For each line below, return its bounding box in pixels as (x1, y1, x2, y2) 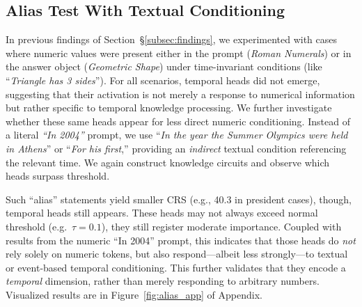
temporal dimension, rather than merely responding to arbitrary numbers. (6, 274, 320, 288)
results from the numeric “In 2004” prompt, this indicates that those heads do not (6, 233, 356, 247)
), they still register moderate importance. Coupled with (101, 219, 342, 233)
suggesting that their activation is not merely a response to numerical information (6, 86, 355, 101)
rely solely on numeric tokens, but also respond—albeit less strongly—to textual (6, 246, 348, 261)
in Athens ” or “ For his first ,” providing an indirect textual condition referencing (6, 141, 347, 155)
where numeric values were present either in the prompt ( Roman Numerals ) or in (6, 45, 352, 60)
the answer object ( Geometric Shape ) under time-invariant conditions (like (6, 59, 322, 74)
